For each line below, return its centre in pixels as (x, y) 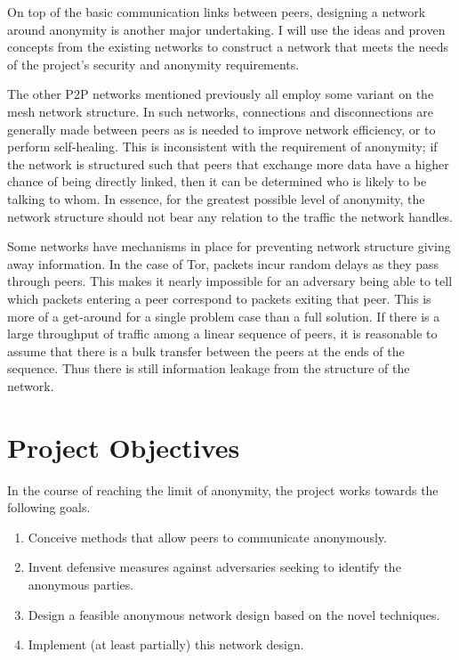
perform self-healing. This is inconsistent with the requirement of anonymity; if (222, 147)
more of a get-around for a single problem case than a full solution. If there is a (224, 316)
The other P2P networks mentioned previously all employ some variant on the (221, 94)
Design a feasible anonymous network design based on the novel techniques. (234, 614)
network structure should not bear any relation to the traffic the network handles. (230, 216)
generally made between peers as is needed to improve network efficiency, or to (221, 129)
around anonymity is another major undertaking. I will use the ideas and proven (226, 29)
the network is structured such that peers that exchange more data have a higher (228, 163)
